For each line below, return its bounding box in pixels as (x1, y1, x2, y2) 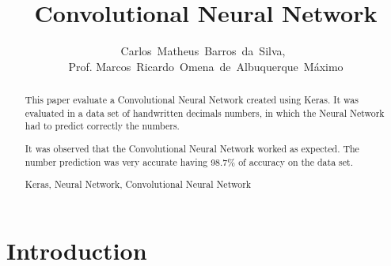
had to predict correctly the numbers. (25, 119, 180, 133)
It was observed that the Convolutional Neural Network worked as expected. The (25, 141, 359, 155)
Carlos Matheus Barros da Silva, (120, 43, 286, 59)
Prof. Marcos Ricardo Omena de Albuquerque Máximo (68, 58, 344, 74)
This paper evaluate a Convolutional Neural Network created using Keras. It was (25, 93, 359, 107)
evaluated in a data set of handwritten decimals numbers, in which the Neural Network (25, 106, 385, 119)
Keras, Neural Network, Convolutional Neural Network (25, 178, 252, 191)
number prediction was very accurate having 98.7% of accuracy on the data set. (25, 155, 353, 168)
